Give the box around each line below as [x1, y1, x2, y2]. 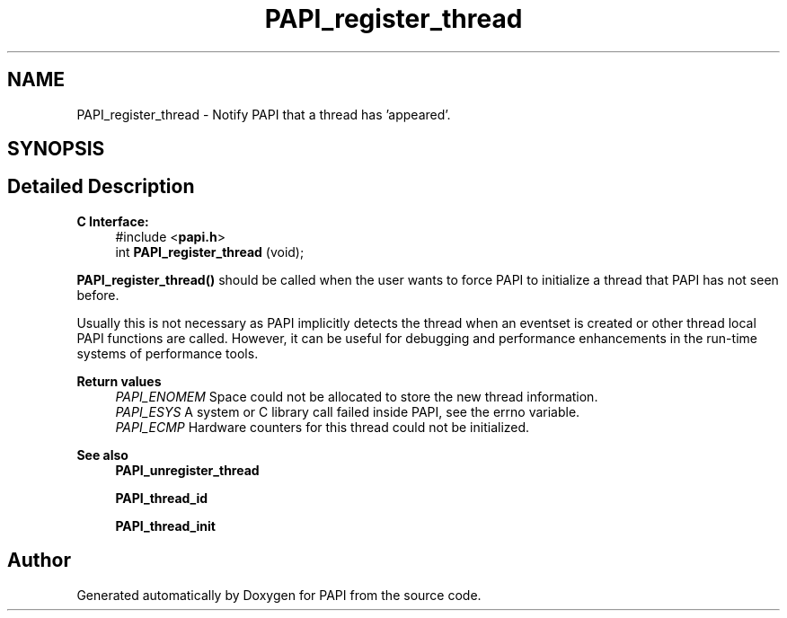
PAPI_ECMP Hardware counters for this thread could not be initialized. [115, 419, 530, 435]
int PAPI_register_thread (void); [115, 243, 305, 260]
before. [76, 287, 119, 303]
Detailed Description [7, 175, 195, 199]
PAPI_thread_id [115, 490, 208, 506]
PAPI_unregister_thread [115, 462, 260, 478]
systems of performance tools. [76, 345, 259, 361]
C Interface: [76, 213, 149, 229]
